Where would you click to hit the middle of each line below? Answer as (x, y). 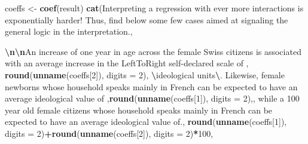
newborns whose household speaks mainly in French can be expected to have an (151, 86)
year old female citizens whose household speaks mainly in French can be (139, 110)
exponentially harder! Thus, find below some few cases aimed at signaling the (147, 19)
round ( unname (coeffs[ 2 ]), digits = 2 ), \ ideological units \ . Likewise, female (145, 74)
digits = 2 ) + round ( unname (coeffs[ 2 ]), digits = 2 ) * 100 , (109, 133)
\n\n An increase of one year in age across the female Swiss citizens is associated (153, 51)
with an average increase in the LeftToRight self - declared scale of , (127, 63)
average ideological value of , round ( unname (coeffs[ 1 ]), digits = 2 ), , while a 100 (152, 98)
